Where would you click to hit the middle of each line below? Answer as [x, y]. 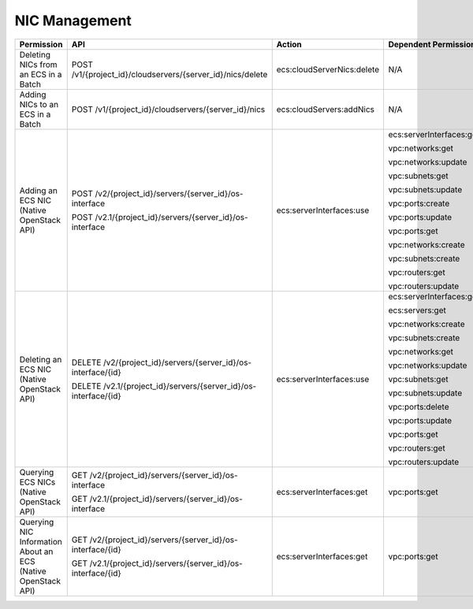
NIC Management [73, 20]
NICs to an [39, 104]
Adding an [39, 191]
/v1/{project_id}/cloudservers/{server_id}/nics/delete [169, 74]
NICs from [39, 65]
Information [41, 541]
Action [289, 44]
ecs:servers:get [417, 310]
